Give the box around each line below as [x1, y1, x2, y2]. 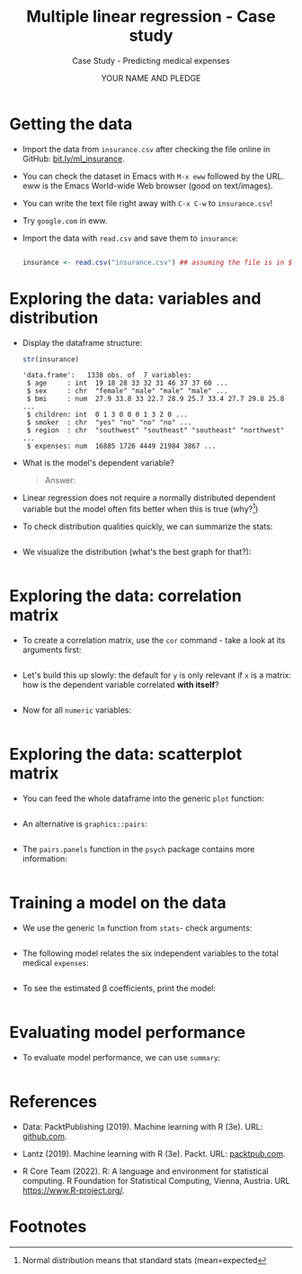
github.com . [22, 1131, 67, 1142]
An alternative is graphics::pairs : [22, 818, 148, 829]
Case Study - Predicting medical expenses [71, 55, 231, 66]
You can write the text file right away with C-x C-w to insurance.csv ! [22, 197, 273, 208]
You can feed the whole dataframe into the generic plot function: [22, 793, 265, 804]
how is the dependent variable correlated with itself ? [22, 678, 219, 690]
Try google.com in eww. [22, 214, 108, 226]
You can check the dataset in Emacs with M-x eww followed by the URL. [22, 170, 285, 181]
